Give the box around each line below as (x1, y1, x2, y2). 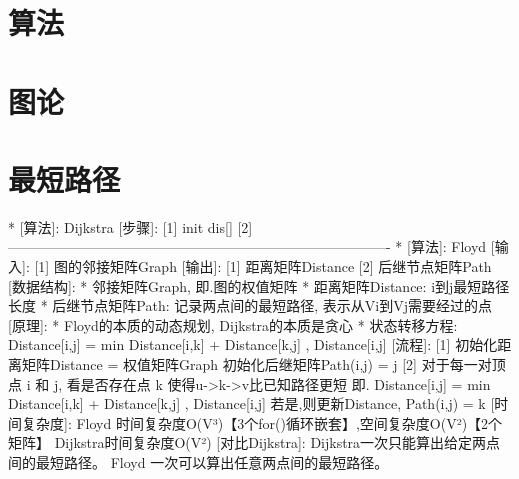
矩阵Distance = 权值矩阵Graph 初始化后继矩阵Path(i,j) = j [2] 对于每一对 (21, 354, 492, 375)
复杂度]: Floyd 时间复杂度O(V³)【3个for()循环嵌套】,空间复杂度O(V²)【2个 (21, 412, 503, 433)
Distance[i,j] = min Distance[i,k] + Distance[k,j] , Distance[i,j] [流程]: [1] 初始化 (8, 334, 498, 355)
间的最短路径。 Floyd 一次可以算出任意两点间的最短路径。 (8, 452, 389, 472)
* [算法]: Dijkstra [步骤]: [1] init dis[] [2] (8, 216, 253, 237)
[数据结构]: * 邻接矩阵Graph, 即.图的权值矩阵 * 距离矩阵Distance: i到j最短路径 (8, 275, 510, 296)
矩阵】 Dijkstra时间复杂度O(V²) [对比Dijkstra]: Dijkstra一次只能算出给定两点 (8, 432, 501, 453)
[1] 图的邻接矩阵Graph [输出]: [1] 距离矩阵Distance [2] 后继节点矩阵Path (34, 256, 492, 277)
